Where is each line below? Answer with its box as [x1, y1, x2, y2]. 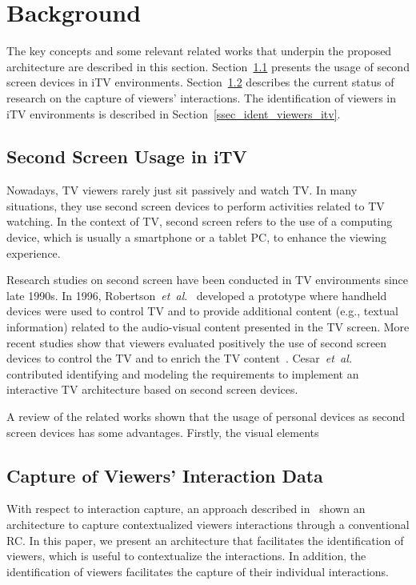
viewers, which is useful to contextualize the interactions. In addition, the [6, 547, 366, 564]
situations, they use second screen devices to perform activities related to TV [6, 197, 385, 214]
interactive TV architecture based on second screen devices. [6, 381, 298, 398]
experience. [6, 244, 61, 261]
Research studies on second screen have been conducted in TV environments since [6, 271, 409, 288]
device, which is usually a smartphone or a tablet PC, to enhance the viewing [6, 229, 386, 246]
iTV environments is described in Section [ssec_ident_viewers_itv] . [6, 105, 341, 122]
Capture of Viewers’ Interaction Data [6, 463, 323, 487]
